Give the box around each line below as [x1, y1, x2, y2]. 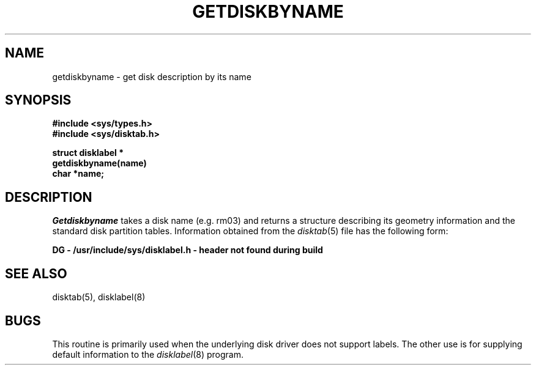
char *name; [52, 168, 105, 179]
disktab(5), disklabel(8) [52, 292, 146, 303]
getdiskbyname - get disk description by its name [52, 71, 251, 82]
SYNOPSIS [5, 92, 72, 108]
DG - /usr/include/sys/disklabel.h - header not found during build [52, 245, 323, 256]
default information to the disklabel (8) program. [52, 349, 244, 360]
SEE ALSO [5, 265, 67, 281]
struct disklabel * [52, 147, 124, 158]
